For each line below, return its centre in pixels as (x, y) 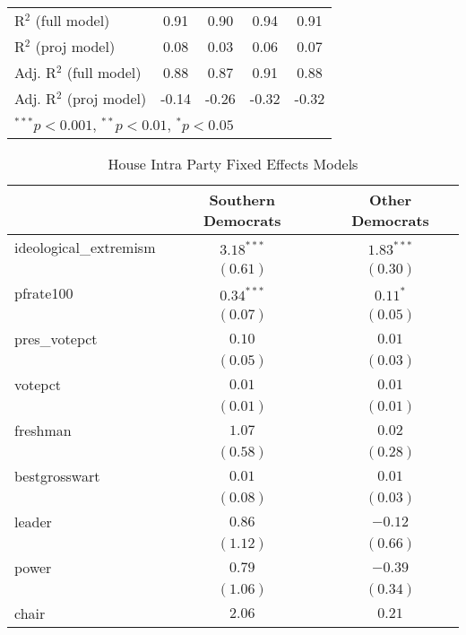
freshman (43, 430)
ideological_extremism (85, 247)
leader (33, 522)
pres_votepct (56, 339)
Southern (242, 200)
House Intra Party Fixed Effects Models (233, 164)
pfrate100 (44, 293)
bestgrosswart (57, 476)
